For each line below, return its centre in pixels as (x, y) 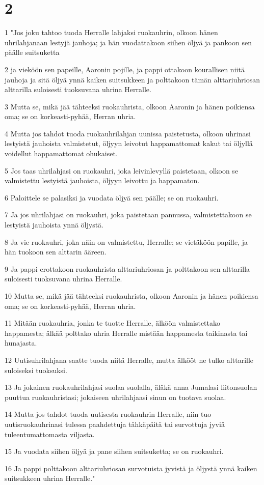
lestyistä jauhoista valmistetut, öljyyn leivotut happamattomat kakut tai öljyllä (129, 143)
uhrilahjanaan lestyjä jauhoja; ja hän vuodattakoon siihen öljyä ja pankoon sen (128, 42)
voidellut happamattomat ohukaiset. (61, 153)
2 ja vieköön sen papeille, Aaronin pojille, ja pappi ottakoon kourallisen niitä (125, 69)
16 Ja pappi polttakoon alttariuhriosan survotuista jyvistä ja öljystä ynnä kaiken (131, 468)
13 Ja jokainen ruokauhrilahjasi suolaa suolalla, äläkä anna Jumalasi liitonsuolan (131, 387)
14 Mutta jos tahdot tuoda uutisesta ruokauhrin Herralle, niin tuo (108, 414)
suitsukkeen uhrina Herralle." (50, 478)
